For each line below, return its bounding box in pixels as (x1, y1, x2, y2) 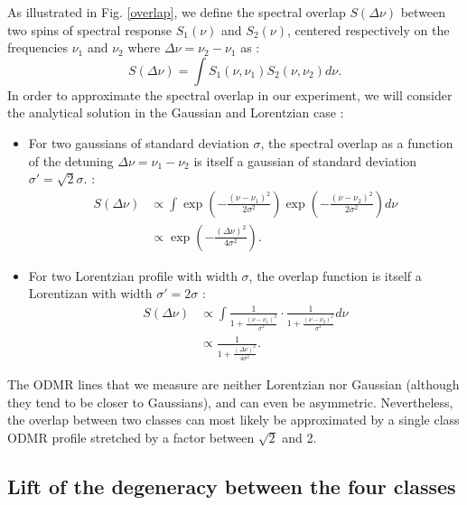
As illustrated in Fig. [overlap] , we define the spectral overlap (7, 3, 346, 21)
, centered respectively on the (286, 20, 450, 39)
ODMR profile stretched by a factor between (7, 427, 255, 446)
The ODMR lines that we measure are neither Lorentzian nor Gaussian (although (7, 375, 460, 394)
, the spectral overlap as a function (260, 133, 453, 152)
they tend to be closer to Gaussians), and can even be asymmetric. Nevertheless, (7, 392, 453, 411)
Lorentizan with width (28, 284, 153, 303)
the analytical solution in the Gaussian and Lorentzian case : (7, 103, 344, 122)
